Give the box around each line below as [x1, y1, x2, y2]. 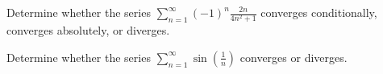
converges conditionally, [260, 4, 377, 20]
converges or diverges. [239, 48, 348, 65]
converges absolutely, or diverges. [6, 22, 170, 39]
